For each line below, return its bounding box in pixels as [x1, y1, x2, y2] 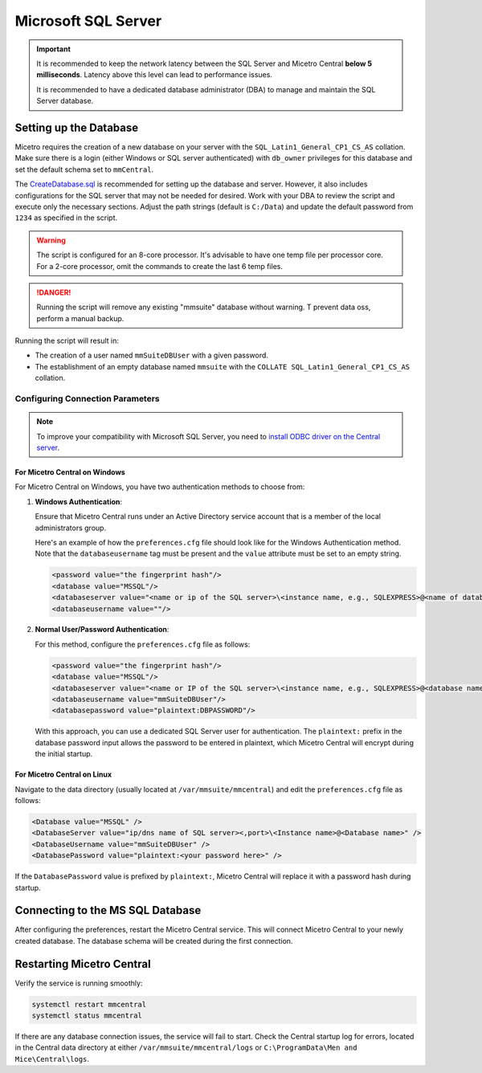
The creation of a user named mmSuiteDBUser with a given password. [35, 350, 269, 361]
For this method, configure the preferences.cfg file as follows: [35, 639, 251, 649]
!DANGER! [36, 288, 71, 297]
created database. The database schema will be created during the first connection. [14, 936, 293, 945]
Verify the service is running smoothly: [14, 978, 143, 988]
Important [36, 44, 71, 54]
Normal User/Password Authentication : [35, 625, 170, 634]
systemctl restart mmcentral [31, 1000, 147, 1009]
